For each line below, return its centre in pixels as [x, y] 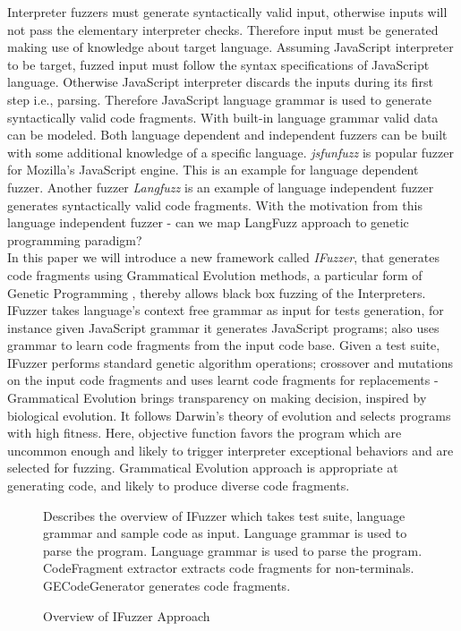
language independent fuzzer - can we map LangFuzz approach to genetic [208, 222]
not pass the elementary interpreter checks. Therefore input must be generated [223, 29]
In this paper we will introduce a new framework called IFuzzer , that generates [224, 257]
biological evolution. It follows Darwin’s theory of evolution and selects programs [229, 415]
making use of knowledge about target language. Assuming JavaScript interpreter [230, 47]
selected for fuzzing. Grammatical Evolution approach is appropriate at [203, 468]
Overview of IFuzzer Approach [127, 615]
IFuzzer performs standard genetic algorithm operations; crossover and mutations [230, 362]
